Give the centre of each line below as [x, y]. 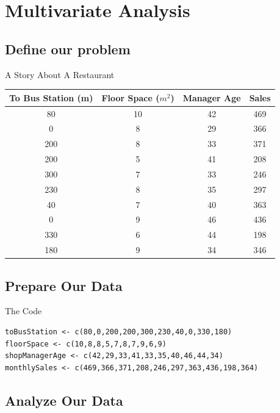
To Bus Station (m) [51, 97]
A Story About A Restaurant [60, 74]
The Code [23, 311]
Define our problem [68, 48]
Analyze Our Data [64, 400]
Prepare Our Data [64, 285]
